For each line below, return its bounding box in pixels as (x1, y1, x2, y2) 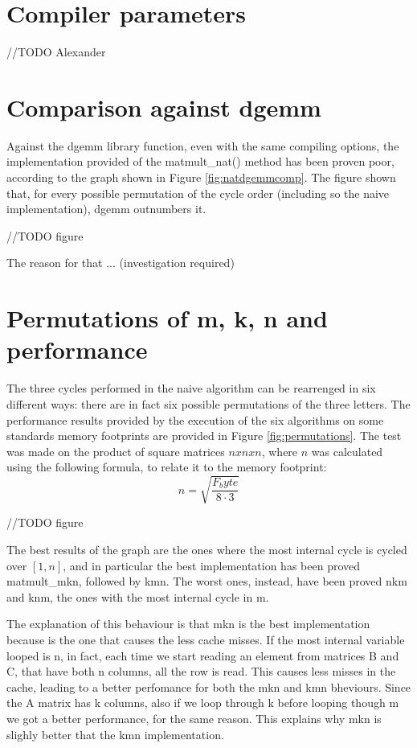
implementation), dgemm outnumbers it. (6, 200, 206, 217)
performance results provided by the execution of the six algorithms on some (6, 411, 384, 428)
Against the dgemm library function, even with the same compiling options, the (6, 137, 399, 154)
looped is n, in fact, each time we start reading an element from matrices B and (6, 647, 399, 664)
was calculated (311, 442, 383, 459)
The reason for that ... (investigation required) (6, 254, 235, 271)
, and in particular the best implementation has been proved (63, 557, 361, 573)
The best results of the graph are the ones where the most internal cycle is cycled (6, 541, 407, 558)
